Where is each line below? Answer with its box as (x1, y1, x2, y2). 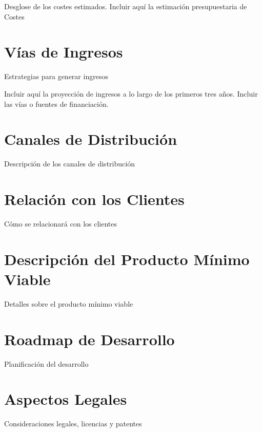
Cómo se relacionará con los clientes (4, 218, 117, 229)
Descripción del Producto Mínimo (4, 248, 250, 269)
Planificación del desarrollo (4, 358, 89, 369)
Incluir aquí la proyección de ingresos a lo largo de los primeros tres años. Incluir (4, 88, 258, 99)
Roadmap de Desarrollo (4, 328, 175, 349)
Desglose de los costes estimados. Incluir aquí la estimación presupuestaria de (4, 1, 247, 11)
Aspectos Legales (4, 388, 127, 409)
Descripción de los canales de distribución (4, 158, 135, 169)
